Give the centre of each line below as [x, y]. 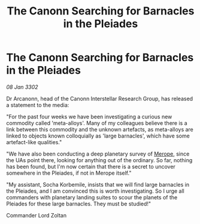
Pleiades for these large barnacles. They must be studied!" [79, 204]
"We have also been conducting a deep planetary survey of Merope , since [98, 154]
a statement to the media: [38, 105]
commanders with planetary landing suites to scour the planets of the [92, 197]
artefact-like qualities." [34, 142]
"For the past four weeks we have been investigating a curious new [89, 117]
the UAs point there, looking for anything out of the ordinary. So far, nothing [99, 160]
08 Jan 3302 [22, 87]
